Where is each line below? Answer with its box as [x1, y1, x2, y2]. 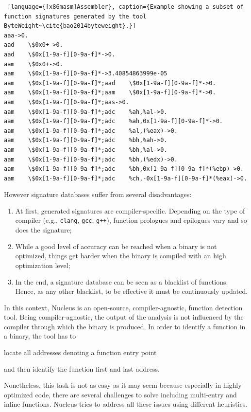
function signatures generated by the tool [4, 13, 147, 20]
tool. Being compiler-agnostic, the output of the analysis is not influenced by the [4, 312, 244, 322]
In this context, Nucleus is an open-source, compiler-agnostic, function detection [4, 302, 243, 312]
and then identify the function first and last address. [4, 363, 160, 374]
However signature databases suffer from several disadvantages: [4, 189, 192, 199]
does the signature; [15, 225, 72, 235]
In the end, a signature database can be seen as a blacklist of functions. [15, 276, 228, 287]
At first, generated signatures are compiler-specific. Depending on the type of [15, 205, 245, 215]
